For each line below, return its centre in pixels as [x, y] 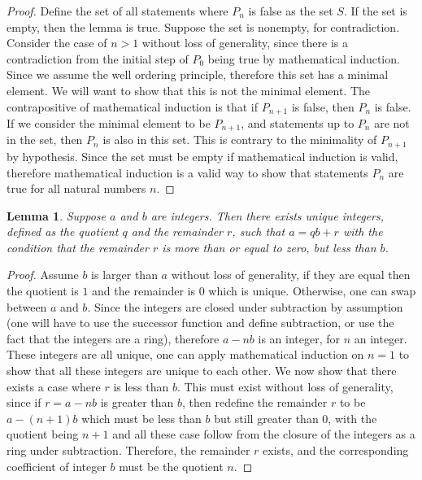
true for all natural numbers [76, 188]
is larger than [124, 275]
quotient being [43, 434]
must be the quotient [171, 466]
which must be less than [141, 418]
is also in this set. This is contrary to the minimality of [240, 140]
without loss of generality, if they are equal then [291, 275]
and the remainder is [144, 291]
